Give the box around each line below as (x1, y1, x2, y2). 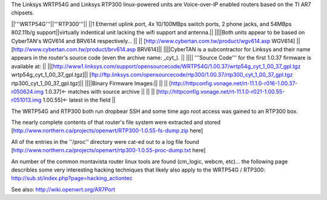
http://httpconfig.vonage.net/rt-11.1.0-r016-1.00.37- (170, 79, 298, 87)
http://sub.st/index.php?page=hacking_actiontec (11, 175, 133, 182)
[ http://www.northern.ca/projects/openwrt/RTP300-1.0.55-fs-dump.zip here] (11, 127, 203, 134)
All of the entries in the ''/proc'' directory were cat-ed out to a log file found (11, 138, 199, 145)
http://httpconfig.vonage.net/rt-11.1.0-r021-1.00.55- (157, 88, 285, 95)
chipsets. (11, 9, 35, 16)
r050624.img (11, 88, 44, 95)
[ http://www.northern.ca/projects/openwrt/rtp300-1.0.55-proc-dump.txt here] (11, 147, 206, 154)
